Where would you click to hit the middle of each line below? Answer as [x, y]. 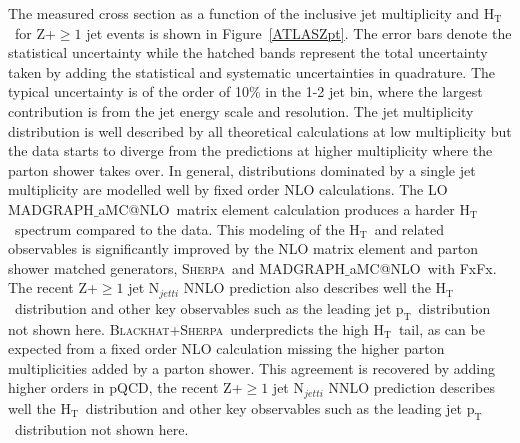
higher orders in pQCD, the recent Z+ [125, 387]
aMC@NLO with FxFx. [423, 267]
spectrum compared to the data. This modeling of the [179, 228]
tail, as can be [441, 328]
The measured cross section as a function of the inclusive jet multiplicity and [244, 13]
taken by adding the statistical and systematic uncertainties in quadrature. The [252, 71]
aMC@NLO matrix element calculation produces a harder [276, 208]
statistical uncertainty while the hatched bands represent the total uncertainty [248, 52]
